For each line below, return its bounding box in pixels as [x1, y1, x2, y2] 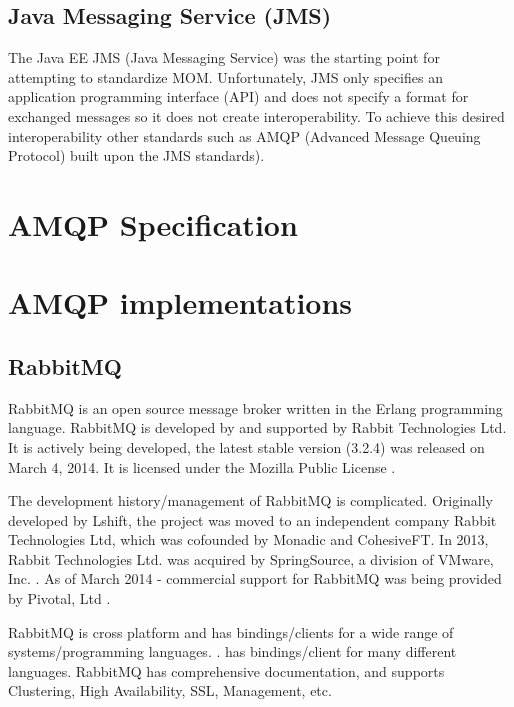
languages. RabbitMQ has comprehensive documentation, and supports [8, 660, 445, 681]
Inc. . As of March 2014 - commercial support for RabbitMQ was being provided [8, 568, 502, 589]
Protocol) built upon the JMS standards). [8, 145, 265, 166]
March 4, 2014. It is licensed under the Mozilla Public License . [8, 456, 396, 477]
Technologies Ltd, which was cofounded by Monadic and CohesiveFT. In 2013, [8, 529, 489, 550]
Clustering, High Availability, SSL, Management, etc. [8, 680, 332, 701]
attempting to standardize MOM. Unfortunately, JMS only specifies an [8, 66, 443, 87]
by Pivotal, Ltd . [8, 588, 111, 609]
